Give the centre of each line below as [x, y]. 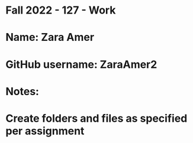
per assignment [45, 131]
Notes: [22, 91]
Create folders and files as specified [96, 118]
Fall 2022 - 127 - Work [61, 10]
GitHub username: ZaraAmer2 [81, 64]
